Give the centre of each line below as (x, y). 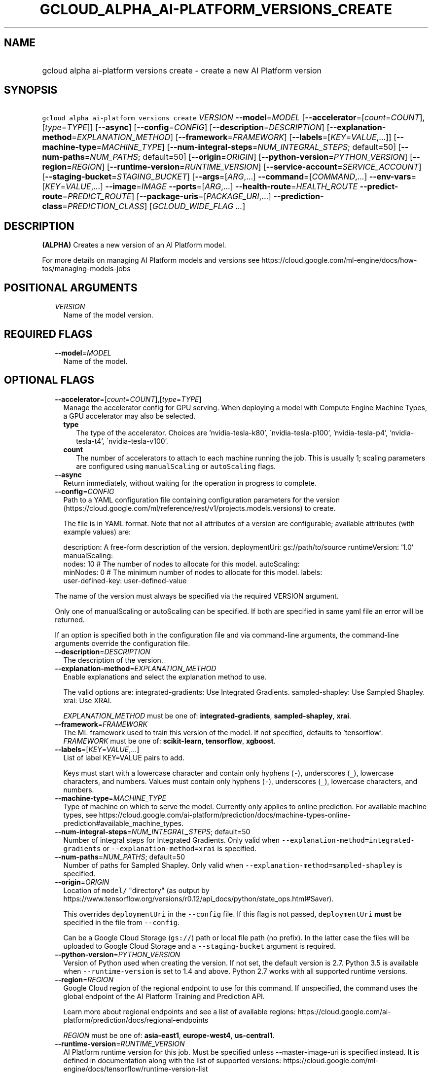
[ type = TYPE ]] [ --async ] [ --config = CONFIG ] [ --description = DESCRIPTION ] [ (186, 127)
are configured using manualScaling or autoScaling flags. (176, 466)
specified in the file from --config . (122, 922)
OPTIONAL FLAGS (49, 380)
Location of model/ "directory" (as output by (136, 890)
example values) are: (97, 532)
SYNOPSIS (31, 90)
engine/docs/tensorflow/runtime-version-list (136, 1069)
